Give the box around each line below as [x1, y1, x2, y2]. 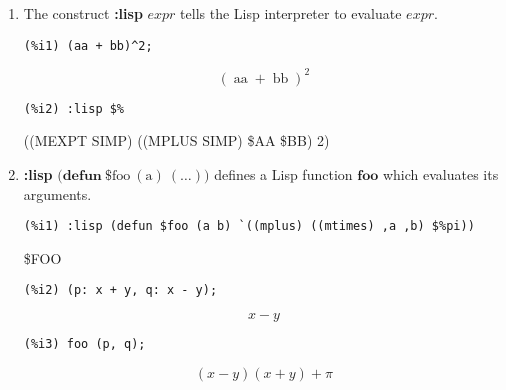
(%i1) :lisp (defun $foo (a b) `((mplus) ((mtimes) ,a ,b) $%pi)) [23, 219, 475, 234]
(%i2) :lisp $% [23, 101, 125, 116]
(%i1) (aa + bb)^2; [23, 38, 153, 53]
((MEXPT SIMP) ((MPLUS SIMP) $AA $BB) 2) [23, 130, 330, 151]
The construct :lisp [23, 3, 143, 23]
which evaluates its [382, 164, 499, 184]
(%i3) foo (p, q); [23, 337, 146, 352]
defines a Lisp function [214, 164, 353, 184]
